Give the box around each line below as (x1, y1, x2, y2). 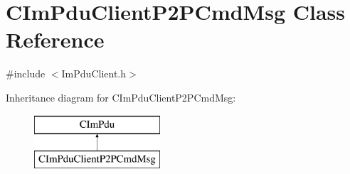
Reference (6, 25, 105, 54)
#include (6, 66, 46, 81)
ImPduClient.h (61, 66, 127, 81)
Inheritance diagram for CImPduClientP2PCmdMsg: (6, 89, 236, 104)
